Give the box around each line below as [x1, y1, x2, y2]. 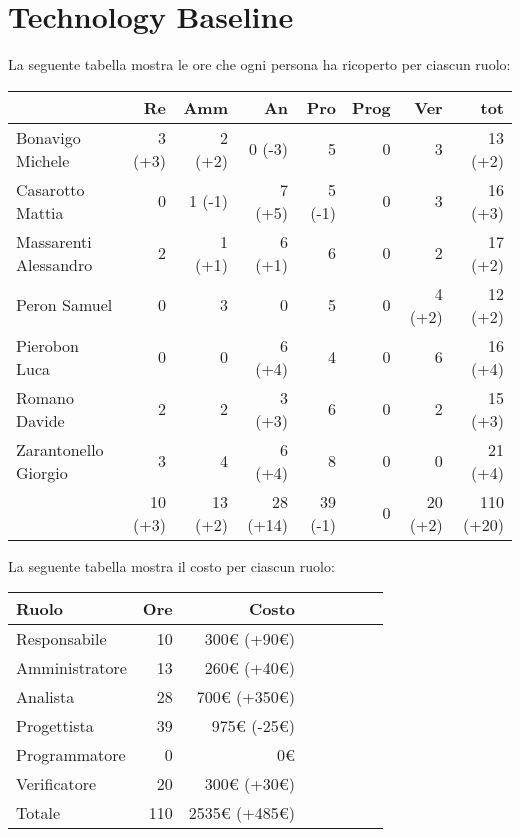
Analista [16, 685, 75, 709]
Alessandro [16, 252, 93, 276]
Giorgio [16, 460, 68, 484]
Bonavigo [16, 125, 81, 149]
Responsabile [16, 627, 107, 651]
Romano [16, 385, 75, 409]
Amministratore [16, 656, 127, 680]
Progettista [16, 714, 94, 738]
